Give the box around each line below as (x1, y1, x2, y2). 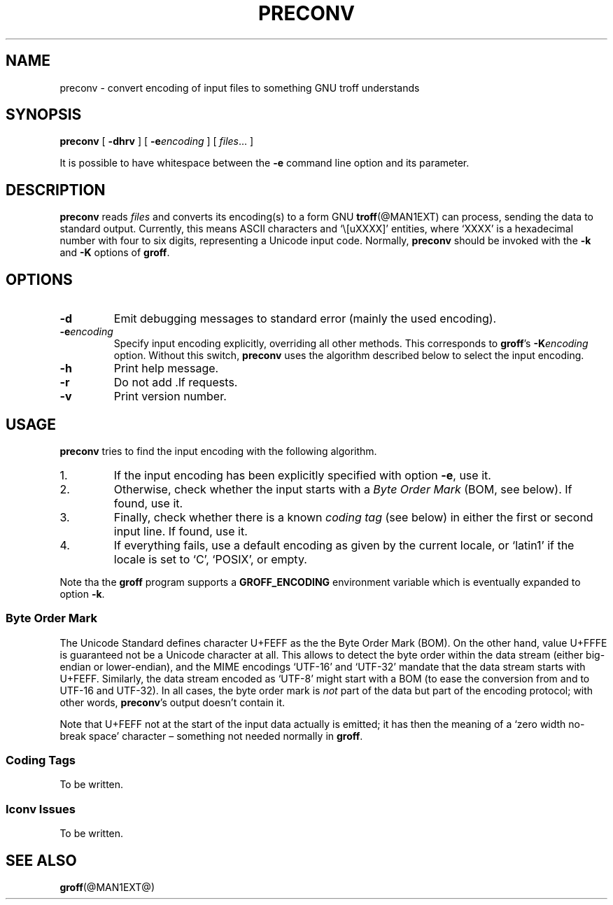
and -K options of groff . (59, 246, 170, 259)
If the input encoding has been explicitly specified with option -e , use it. (113, 468, 491, 482)
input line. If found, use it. (113, 524, 248, 538)
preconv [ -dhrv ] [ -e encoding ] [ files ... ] (59, 135, 254, 148)
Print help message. (113, 361, 219, 376)
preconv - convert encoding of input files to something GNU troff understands (59, 81, 420, 94)
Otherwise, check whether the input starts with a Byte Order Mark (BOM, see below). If (113, 482, 572, 496)
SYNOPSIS (6, 106, 82, 124)
